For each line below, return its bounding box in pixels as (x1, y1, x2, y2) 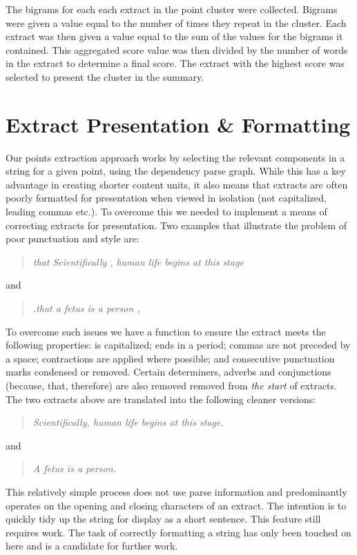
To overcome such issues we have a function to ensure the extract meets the (6, 324, 326, 338)
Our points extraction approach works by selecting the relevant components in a (6, 150, 345, 164)
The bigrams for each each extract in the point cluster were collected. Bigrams (6, 2, 338, 16)
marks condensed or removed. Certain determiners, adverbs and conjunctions (6, 364, 331, 379)
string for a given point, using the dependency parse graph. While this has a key (6, 164, 346, 178)
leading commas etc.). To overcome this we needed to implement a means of (6, 204, 327, 219)
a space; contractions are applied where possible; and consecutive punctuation (6, 351, 335, 365)
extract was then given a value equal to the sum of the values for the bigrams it (6, 29, 343, 43)
